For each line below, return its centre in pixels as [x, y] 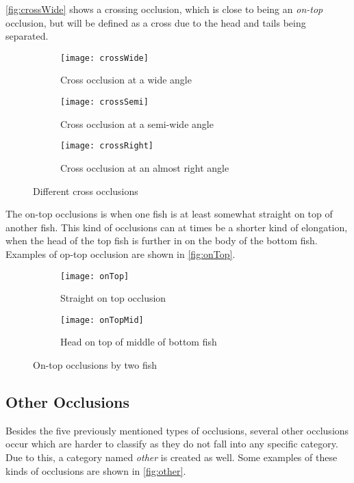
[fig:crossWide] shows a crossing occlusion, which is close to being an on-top [164, 9]
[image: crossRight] [107, 146]
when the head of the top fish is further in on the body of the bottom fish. [162, 240]
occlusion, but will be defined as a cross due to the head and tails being [156, 22]
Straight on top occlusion [113, 298]
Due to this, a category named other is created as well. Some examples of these [172, 457]
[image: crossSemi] [104, 102]
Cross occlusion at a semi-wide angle [137, 123]
